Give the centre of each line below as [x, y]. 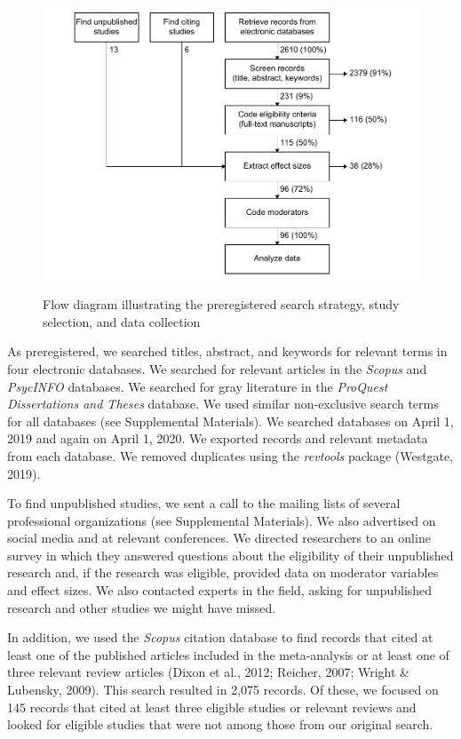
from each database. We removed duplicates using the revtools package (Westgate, [230, 455]
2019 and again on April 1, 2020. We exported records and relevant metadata [218, 438]
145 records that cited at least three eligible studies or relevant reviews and [212, 707]
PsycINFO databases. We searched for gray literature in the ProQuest [198, 386]
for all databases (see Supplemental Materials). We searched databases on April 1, [230, 421]
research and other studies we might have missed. [142, 607]
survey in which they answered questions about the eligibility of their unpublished [230, 555]
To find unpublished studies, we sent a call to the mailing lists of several [204, 503]
